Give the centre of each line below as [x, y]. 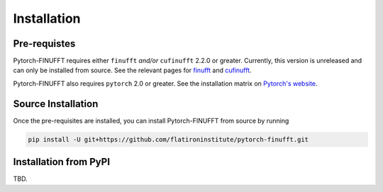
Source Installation [56, 104]
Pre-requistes [44, 44]
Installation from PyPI [61, 162]
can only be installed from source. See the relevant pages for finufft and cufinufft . [132, 70]
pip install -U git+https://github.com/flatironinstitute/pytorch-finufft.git [168, 139]
